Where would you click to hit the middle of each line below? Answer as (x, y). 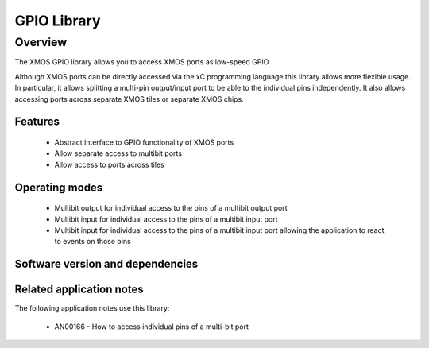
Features (37, 122)
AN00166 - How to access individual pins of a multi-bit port (152, 327)
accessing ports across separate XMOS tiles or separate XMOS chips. (129, 99)
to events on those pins (93, 242)
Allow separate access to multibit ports (118, 153)
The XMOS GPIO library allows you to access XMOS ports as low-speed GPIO (142, 62)
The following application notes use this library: (92, 308)
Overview (41, 42)
